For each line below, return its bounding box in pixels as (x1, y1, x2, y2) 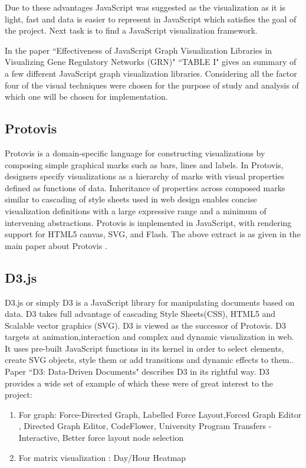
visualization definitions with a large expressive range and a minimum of (5, 204, 266, 217)
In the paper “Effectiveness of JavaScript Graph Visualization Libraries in (5, 44, 272, 56)
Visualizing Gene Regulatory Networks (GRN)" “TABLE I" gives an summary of (5, 55, 297, 68)
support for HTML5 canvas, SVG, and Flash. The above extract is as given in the (5, 228, 301, 240)
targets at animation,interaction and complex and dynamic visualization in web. (5, 330, 294, 343)
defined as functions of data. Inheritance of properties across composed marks (5, 181, 285, 194)
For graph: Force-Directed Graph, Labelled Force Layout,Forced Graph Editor (18, 408, 302, 420)
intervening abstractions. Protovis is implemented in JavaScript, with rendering (5, 216, 292, 228)
